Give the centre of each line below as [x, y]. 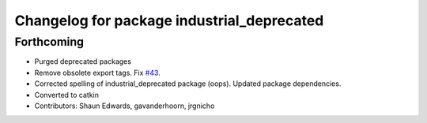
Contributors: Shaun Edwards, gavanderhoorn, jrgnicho [125, 106]
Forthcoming [49, 42]
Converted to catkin [66, 95]
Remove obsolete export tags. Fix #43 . [98, 73]
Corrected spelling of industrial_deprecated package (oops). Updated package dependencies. [188, 84]
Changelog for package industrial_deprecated [169, 20]
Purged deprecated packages [83, 61]
